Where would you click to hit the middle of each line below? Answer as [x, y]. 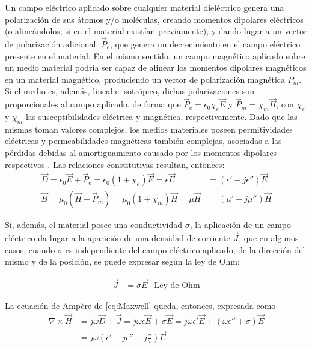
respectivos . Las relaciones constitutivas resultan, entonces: [115, 164]
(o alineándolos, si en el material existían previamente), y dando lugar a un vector [156, 31]
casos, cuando [30, 249]
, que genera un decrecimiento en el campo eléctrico [205, 44]
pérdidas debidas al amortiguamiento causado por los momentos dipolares [141, 152]
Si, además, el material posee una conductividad [93, 225]
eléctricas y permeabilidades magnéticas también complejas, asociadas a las [143, 141]
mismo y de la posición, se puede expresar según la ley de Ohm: [122, 261]
